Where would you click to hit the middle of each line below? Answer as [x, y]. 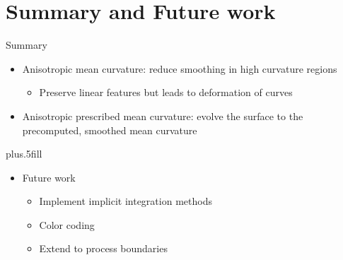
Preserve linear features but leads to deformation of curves [166, 92]
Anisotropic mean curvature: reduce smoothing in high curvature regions [180, 68]
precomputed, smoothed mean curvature [110, 130]
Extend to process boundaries [103, 248]
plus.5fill [24, 154]
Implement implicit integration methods [126, 201]
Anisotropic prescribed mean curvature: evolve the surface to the [163, 116]
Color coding [67, 224]
